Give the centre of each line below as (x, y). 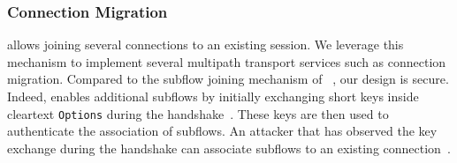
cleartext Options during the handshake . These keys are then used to (198, 113)
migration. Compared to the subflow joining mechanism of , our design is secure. (228, 79)
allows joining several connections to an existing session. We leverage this (206, 44)
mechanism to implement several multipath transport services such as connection (227, 61)
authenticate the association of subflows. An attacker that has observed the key (222, 131)
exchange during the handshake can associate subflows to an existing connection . (229, 148)
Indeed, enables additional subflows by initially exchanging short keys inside (213, 96)
